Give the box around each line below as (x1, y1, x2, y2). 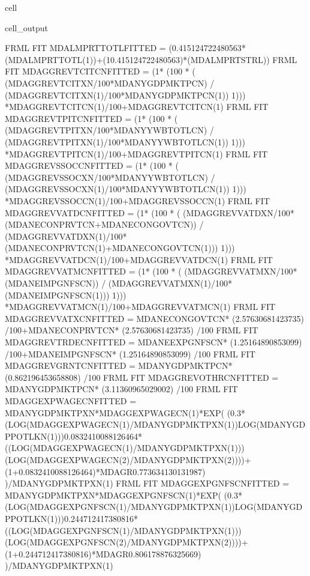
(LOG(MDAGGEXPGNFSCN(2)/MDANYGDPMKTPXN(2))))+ (5, 536, 248, 548)
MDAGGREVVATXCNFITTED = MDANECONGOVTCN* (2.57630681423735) (5, 312, 304, 324)
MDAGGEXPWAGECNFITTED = (5, 395, 137, 407)
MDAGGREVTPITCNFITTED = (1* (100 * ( (5, 112, 178, 124)
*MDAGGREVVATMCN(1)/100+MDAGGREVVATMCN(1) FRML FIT (5, 300, 276, 313)
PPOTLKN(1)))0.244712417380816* (5, 512, 138, 524)
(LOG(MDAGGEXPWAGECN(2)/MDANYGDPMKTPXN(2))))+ (5, 453, 251, 465)
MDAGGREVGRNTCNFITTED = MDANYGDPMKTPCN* (5, 359, 233, 372)
